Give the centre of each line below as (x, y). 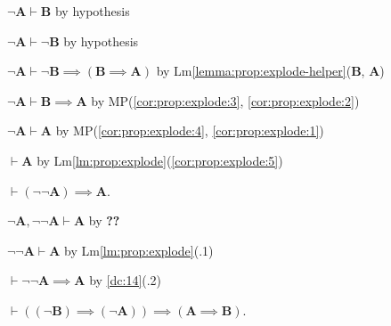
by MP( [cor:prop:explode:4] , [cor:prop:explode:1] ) (190, 130)
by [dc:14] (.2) (126, 280)
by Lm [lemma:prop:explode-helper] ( (254, 71)
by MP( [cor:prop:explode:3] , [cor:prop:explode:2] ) (225, 100)
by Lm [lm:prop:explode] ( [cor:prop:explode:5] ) (160, 160)
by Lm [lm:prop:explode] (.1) (139, 250)
